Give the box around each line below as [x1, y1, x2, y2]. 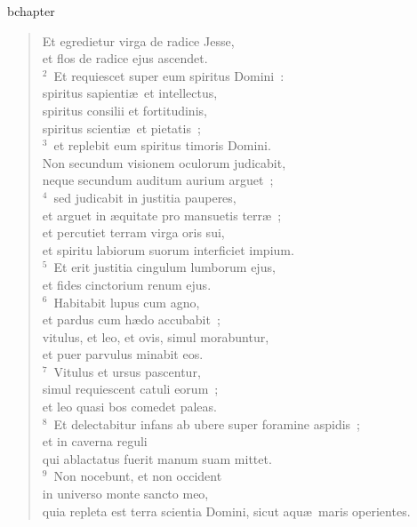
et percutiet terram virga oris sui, [42, 223, 225, 242]
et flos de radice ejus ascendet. [42, 49, 208, 68]
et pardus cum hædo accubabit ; [42, 310, 221, 329]
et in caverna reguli [42, 432, 148, 451]
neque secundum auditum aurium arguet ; [42, 171, 274, 189]
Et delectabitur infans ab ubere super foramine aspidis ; [53, 414, 360, 433]
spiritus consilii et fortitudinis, [42, 100, 207, 119]
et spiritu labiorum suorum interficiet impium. [42, 240, 294, 259]
